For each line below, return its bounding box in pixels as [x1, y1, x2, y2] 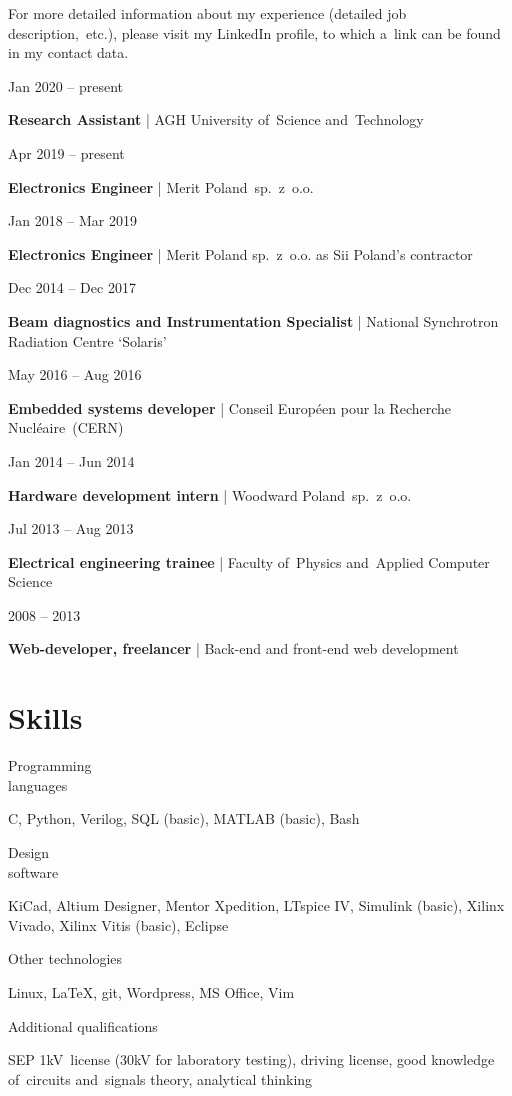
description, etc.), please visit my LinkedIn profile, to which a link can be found [8, 22, 501, 43]
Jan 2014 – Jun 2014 [8, 450, 135, 471]
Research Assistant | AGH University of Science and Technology [8, 109, 424, 130]
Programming [8, 755, 92, 776]
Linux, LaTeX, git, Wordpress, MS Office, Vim [8, 981, 295, 1002]
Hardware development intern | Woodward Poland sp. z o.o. [8, 484, 412, 505]
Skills [8, 697, 83, 738]
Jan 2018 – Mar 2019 [8, 210, 137, 231]
